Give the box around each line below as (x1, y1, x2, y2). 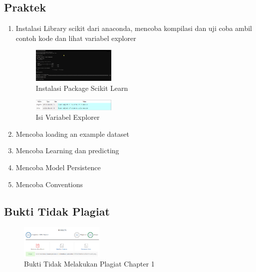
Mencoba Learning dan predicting (15, 145, 119, 156)
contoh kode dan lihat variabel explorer (15, 32, 136, 43)
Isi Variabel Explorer (35, 112, 100, 122)
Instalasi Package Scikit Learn (35, 82, 128, 93)
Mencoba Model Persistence (15, 162, 101, 173)
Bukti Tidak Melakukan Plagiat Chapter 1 (24, 259, 155, 269)
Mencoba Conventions (15, 179, 83, 189)
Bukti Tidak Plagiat (4, 203, 110, 219)
